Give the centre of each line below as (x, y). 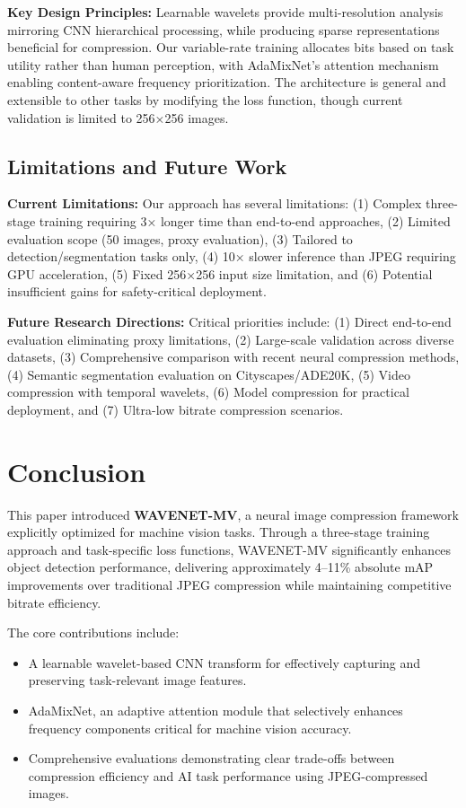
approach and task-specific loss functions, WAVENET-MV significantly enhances (229, 549)
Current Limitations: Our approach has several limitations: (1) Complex (215, 203)
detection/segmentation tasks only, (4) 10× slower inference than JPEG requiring (232, 256)
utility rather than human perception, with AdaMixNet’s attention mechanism (223, 64)
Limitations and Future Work (147, 166)
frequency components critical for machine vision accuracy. (190, 728)
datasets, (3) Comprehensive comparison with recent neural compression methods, (233, 357)
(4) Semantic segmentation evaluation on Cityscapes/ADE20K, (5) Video (209, 374)
